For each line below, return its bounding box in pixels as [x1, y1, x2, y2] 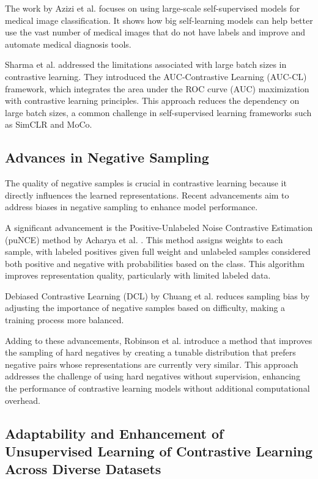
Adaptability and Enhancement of [5, 423, 224, 442]
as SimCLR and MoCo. [5, 118, 92, 131]
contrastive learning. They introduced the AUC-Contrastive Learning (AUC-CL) [5, 70, 307, 82]
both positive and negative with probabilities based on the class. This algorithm [5, 257, 305, 269]
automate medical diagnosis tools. [5, 37, 131, 50]
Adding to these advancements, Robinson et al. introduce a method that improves [5, 334, 312, 346]
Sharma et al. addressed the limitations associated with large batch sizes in [5, 58, 287, 71]
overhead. [5, 393, 40, 406]
